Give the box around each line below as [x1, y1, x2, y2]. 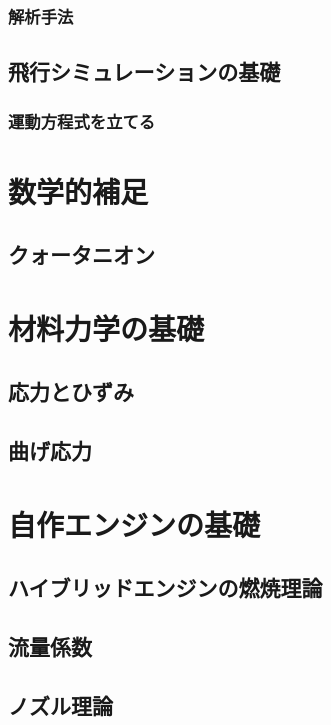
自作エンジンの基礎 [8, 503, 261, 544]
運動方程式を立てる [8, 108, 156, 133]
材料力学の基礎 [8, 307, 205, 348]
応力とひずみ [8, 376, 134, 407]
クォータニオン [8, 239, 155, 270]
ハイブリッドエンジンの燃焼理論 [8, 572, 323, 603]
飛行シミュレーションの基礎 [8, 56, 281, 87]
